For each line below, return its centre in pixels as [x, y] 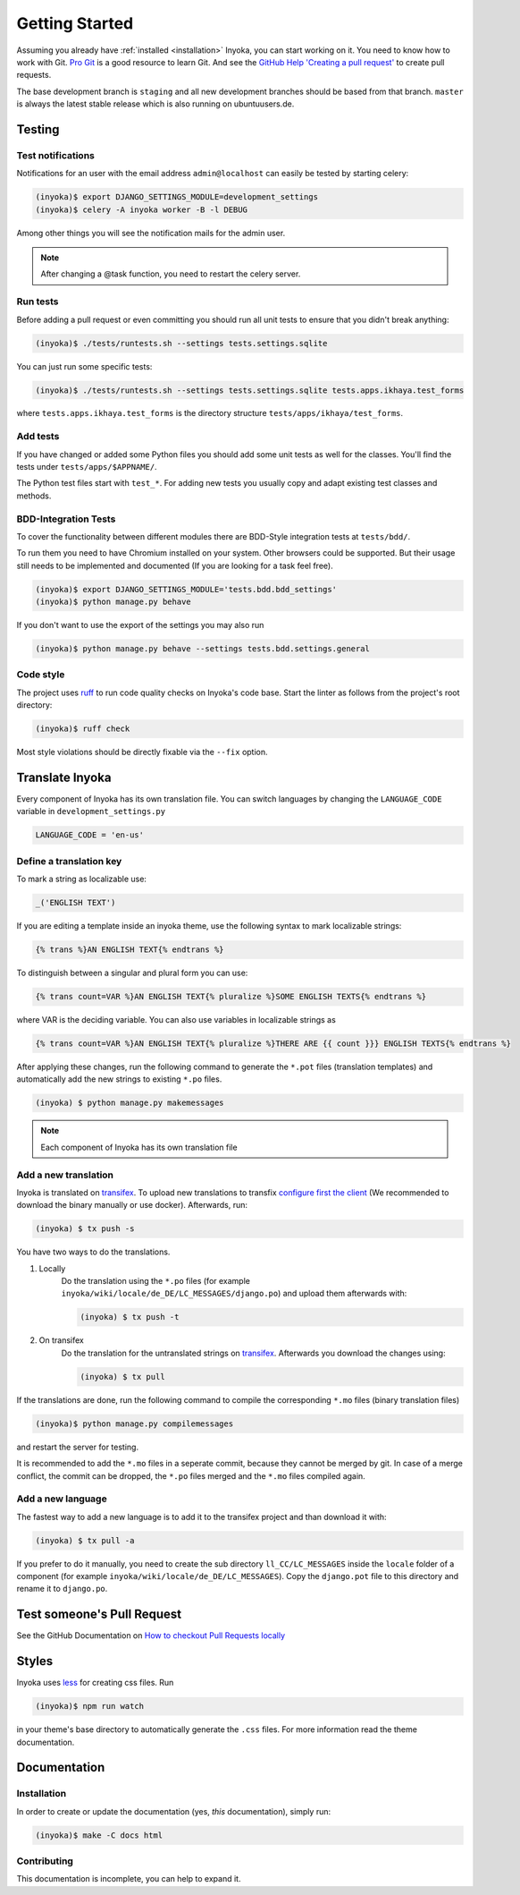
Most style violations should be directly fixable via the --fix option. [142, 752]
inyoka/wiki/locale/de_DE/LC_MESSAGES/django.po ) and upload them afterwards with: [234, 1294]
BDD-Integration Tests [66, 519]
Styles [35, 1661]
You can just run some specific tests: [84, 366]
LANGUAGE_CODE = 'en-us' [90, 835]
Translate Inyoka [64, 777]
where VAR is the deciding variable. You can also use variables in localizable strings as [176, 1020]
